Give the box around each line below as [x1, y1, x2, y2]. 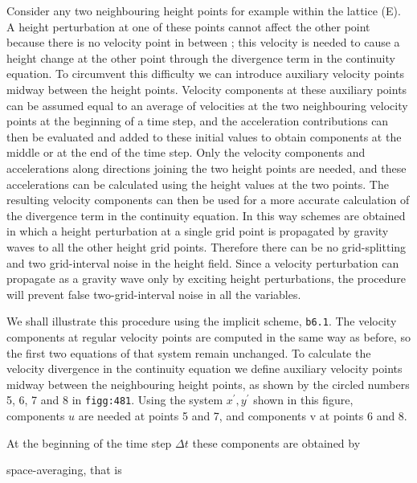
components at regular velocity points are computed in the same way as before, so [6, 328, 411, 345]
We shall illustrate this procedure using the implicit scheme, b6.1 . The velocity [6, 313, 397, 330]
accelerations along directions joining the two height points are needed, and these [6, 159, 407, 176]
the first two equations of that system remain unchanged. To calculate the [6, 344, 371, 361]
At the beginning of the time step [6, 434, 172, 451]
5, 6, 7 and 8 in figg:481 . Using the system [6, 391, 223, 408]
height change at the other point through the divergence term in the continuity [6, 49, 395, 66]
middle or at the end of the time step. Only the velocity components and [6, 144, 366, 161]
